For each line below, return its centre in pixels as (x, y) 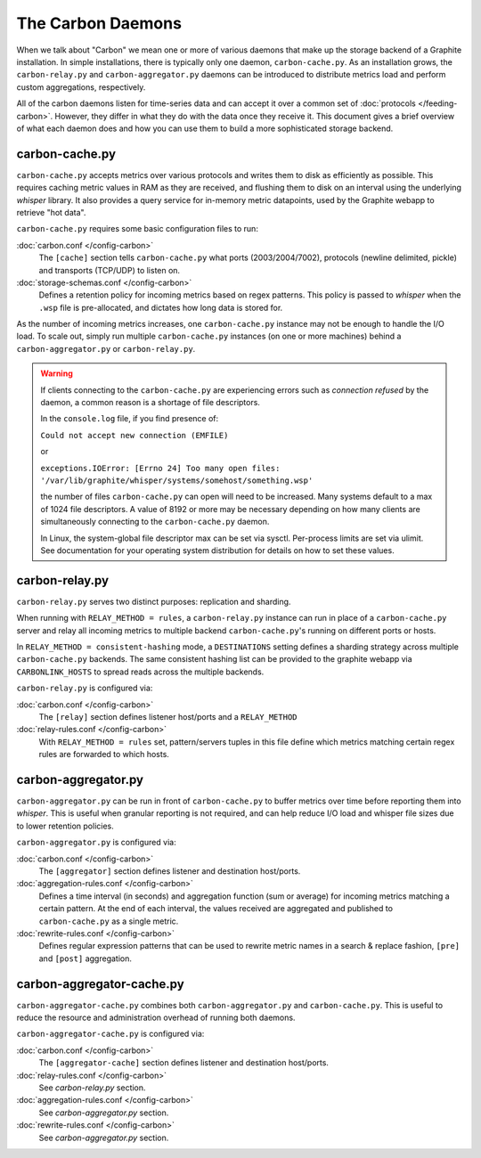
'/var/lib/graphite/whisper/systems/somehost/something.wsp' (177, 481)
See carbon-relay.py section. (92, 1088)
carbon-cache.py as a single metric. (109, 921)
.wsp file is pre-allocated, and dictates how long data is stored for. (161, 307)
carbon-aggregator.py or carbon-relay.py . (106, 348)
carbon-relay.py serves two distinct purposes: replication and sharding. (154, 601)
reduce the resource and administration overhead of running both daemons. (156, 1018)
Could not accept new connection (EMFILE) (135, 435)
